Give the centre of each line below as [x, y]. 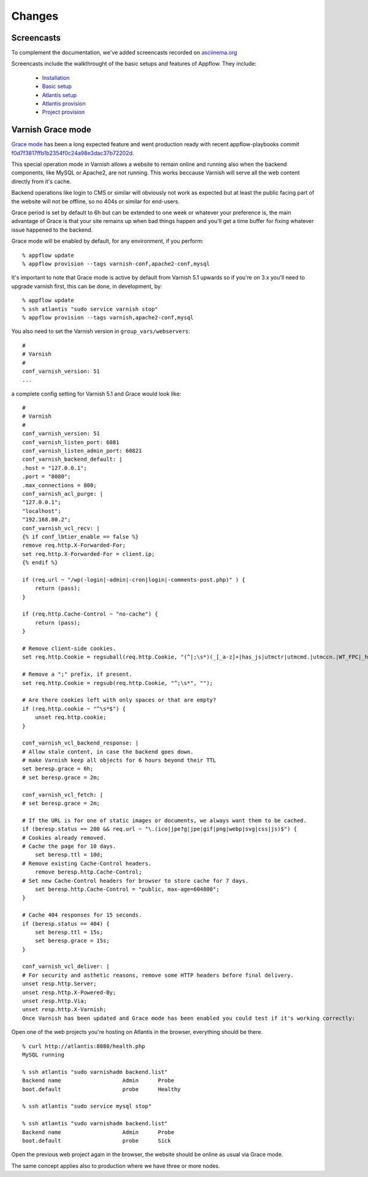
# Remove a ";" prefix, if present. [77, 675]
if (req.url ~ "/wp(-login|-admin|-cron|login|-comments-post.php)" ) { [134, 580]
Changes [35, 16]
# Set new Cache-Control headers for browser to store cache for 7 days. [136, 881]
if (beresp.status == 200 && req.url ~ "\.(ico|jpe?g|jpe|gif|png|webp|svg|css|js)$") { [160, 829]
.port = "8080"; [47, 477]
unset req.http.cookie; [71, 718]
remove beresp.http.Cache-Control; [88, 872]
